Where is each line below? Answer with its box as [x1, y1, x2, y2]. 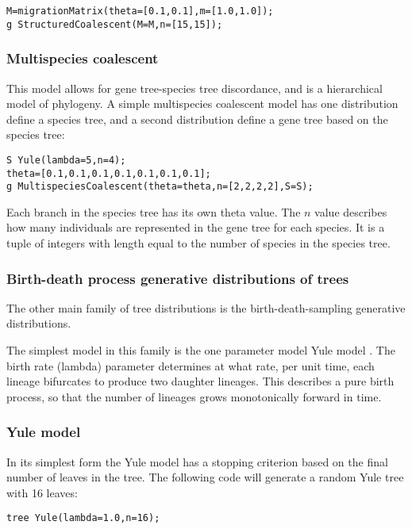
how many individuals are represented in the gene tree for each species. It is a [6, 219, 385, 236]
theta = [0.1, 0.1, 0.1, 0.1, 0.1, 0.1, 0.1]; [6, 167, 211, 179]
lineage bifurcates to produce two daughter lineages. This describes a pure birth [6, 373, 395, 389]
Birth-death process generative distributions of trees [6, 268, 349, 288]
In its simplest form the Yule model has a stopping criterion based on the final [6, 453, 388, 470]
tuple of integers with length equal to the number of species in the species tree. [6, 235, 391, 251]
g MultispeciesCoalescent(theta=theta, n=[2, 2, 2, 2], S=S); [6, 181, 314, 193]
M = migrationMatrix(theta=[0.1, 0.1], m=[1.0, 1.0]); [6, 6, 274, 17]
